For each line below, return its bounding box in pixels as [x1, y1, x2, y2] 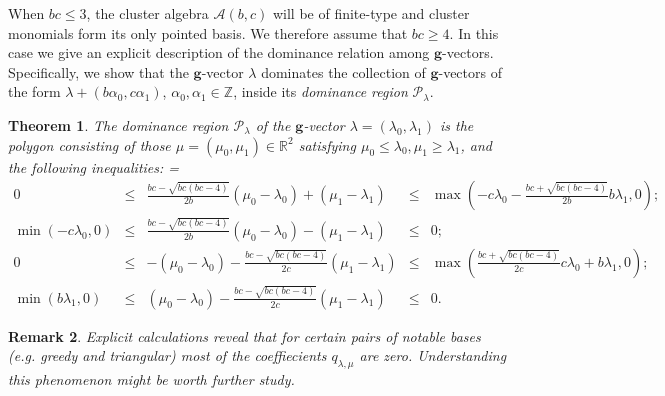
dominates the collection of [261, 61, 426, 82]
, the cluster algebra [86, 3, 209, 23]
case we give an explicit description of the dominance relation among [8, 42, 430, 63]
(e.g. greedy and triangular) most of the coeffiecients [8, 345, 327, 366]
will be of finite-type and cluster [272, 3, 470, 23]
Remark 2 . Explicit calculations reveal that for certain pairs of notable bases [8, 325, 481, 346]
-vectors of [438, 61, 502, 82]
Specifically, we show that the [8, 61, 189, 82]
